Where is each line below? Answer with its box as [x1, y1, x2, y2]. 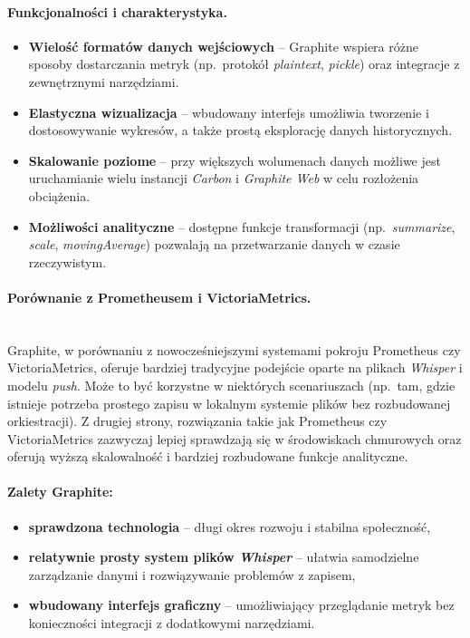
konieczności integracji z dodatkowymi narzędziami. [28, 614, 315, 633]
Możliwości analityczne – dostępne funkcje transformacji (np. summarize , [28, 217, 456, 236]
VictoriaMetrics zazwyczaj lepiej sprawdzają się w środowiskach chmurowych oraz [7, 429, 462, 448]
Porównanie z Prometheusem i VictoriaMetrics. [7, 287, 312, 306]
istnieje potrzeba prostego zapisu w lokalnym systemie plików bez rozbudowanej [7, 393, 451, 412]
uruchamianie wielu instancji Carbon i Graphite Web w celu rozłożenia [28, 169, 419, 188]
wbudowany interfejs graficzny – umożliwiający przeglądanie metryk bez [28, 595, 455, 614]
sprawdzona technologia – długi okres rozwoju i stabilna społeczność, [28, 517, 431, 536]
